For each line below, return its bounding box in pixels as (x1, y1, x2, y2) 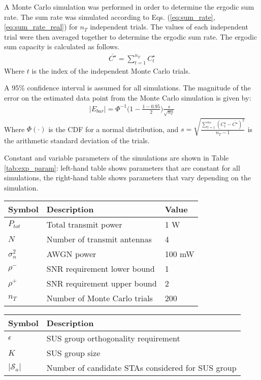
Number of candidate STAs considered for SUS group (46, 362, 237, 374)
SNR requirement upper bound (46, 277, 157, 290)
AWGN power (46, 248, 96, 260)
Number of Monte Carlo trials (46, 292, 153, 304)
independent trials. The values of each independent (90, 21, 248, 32)
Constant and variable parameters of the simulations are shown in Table (4, 152, 229, 163)
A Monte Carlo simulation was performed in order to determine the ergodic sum (4, 2, 254, 12)
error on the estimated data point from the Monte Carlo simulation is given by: (4, 92, 251, 103)
